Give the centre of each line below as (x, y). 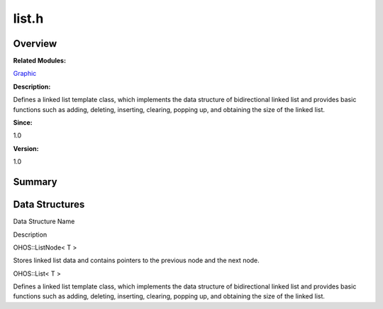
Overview (35, 44)
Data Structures (49, 204)
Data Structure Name (44, 221)
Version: (26, 148)
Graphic (25, 74)
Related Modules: (40, 61)
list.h (28, 18)
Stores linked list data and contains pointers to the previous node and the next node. (137, 260)
